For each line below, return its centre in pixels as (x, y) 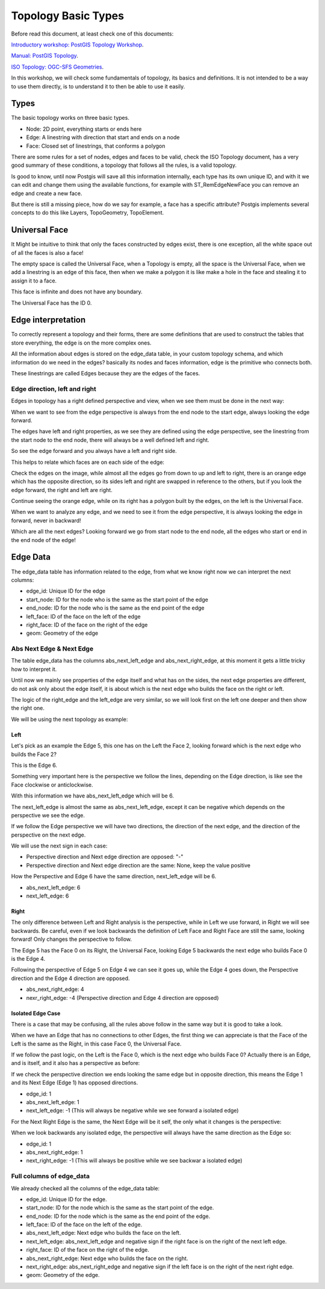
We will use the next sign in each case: (59, 846)
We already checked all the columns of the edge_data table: (85, 1188)
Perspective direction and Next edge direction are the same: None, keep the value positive (138, 865)
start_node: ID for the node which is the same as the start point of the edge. (120, 1208)
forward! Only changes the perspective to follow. (72, 939)
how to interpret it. (34, 669)
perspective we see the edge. (48, 815)
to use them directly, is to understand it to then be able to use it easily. (98, 86)
